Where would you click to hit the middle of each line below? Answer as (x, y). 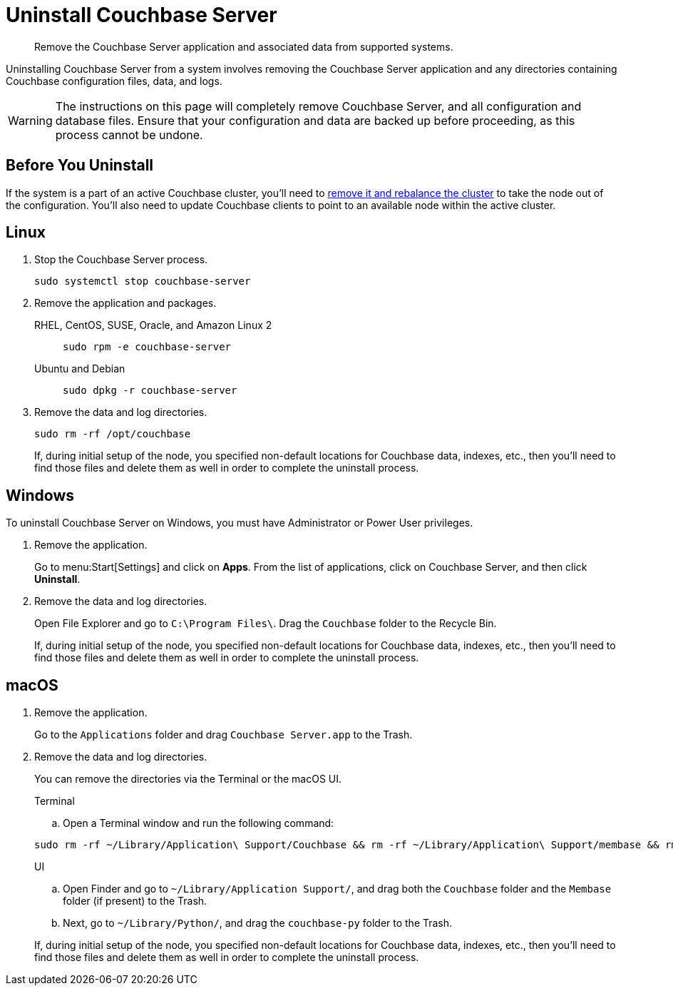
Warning (30, 120)
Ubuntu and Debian (80, 369)
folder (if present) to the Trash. (135, 901)
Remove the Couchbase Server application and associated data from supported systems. (244, 46)
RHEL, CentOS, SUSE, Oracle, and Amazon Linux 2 (153, 325)
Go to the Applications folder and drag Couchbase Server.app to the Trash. (224, 735)
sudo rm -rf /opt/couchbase (113, 434)
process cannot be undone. (129, 134)
